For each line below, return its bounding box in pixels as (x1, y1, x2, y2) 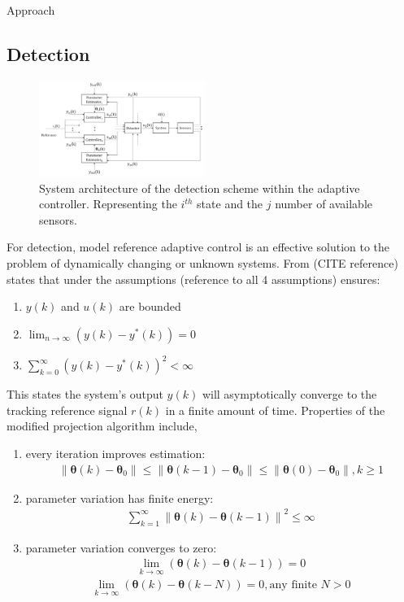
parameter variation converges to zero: (25, 539, 217, 556)
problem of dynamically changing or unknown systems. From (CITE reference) (7, 255, 398, 272)
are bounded (119, 298, 181, 315)
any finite (269, 579, 317, 591)
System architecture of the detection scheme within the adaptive (39, 179, 360, 196)
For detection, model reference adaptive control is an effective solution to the (7, 238, 390, 255)
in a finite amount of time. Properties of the (165, 401, 385, 418)
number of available (275, 195, 373, 212)
